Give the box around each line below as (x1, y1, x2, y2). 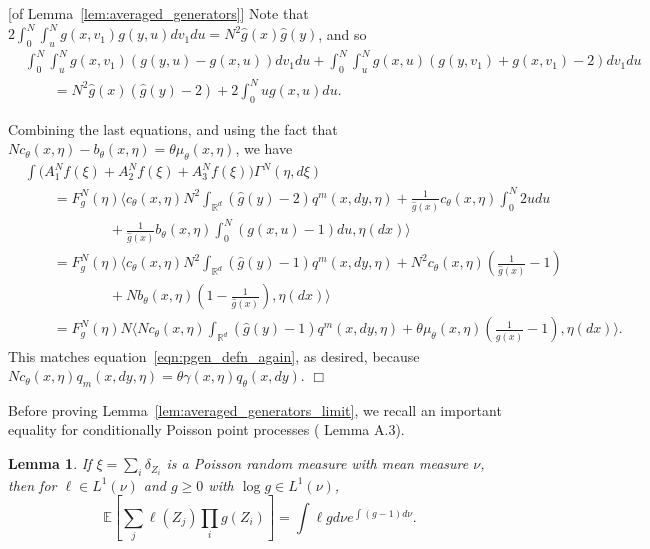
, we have (235, 138, 293, 159)
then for (8, 474, 57, 495)
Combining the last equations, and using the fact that (8, 118, 338, 139)
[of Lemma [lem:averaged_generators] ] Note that (8, 3, 309, 23)
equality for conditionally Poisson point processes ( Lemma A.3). (8, 419, 405, 440)
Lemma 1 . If (8, 453, 92, 474)
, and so (318, 23, 367, 44)
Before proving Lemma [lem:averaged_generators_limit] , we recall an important (8, 399, 502, 420)
